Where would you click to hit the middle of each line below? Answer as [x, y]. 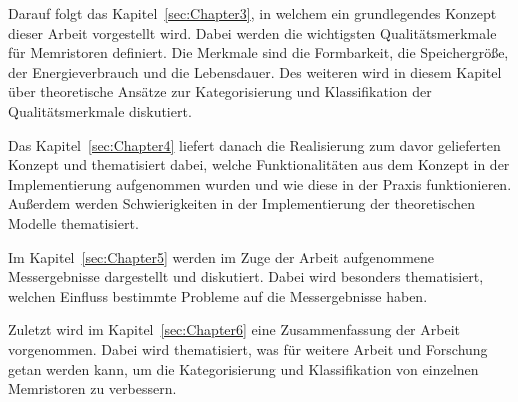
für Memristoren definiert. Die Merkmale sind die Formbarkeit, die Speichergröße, [258, 52]
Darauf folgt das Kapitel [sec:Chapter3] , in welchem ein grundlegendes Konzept [252, 13]
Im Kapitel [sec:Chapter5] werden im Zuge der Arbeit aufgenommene [221, 256]
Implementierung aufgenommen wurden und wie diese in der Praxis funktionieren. [260, 183]
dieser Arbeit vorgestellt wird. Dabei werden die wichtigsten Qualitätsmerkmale [252, 32]
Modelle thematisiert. [73, 222]
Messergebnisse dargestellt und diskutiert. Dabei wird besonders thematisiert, [246, 276]
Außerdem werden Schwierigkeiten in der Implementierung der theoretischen [241, 203]
